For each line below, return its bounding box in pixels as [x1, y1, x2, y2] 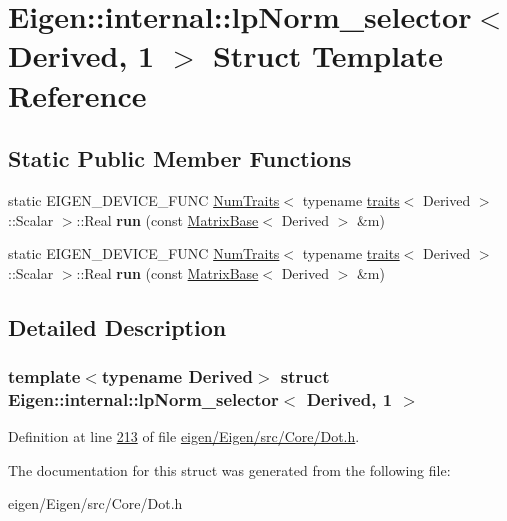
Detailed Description [8, 311, 227, 342]
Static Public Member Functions [8, 143, 352, 174]
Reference [8, 74, 147, 115]
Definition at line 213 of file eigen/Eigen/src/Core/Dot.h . [8, 426, 360, 447]
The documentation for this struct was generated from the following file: [8, 459, 451, 480]
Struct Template [212, 35, 444, 76]
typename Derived [101, 364, 253, 389]
